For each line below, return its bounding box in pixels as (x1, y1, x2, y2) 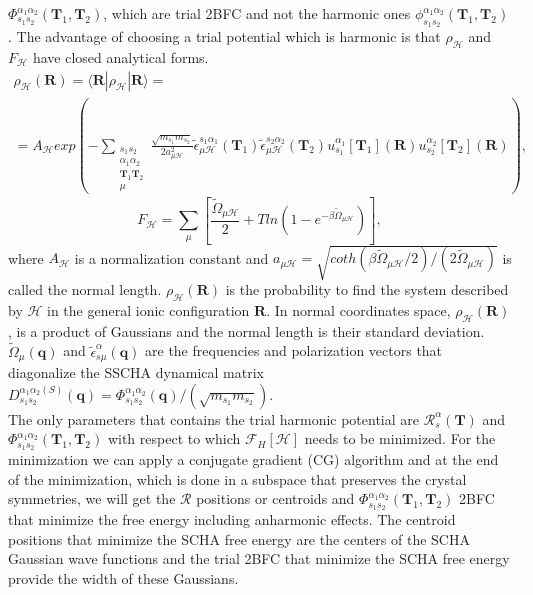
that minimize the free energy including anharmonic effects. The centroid (8, 509, 456, 530)
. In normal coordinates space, (266, 299, 451, 320)
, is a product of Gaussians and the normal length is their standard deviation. (8, 320, 485, 341)
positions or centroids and (196, 488, 355, 509)
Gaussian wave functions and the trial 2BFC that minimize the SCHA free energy (8, 548, 510, 569)
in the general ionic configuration (47, 299, 250, 320)
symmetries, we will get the (8, 488, 176, 509)
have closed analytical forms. (32, 47, 209, 67)
